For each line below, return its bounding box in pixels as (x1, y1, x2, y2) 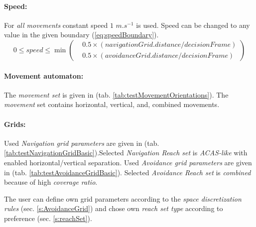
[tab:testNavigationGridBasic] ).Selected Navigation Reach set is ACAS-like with (4, 147, 248, 158)
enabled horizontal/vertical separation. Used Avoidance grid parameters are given (4, 157, 252, 167)
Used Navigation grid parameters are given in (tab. (4, 137, 159, 148)
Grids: (4, 118, 26, 129)
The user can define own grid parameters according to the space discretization (4, 193, 242, 204)
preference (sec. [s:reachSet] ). (4, 213, 92, 223)
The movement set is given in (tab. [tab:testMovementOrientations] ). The (4, 89, 229, 100)
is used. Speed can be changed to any (136, 19, 250, 30)
